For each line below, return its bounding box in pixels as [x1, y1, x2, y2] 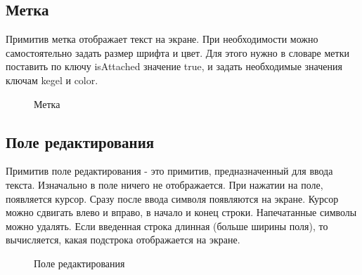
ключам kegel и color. [6, 72, 98, 87]
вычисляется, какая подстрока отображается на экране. [6, 232, 240, 247]
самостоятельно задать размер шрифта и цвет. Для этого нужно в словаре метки [6, 45, 349, 60]
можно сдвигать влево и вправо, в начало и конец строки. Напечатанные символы [6, 205, 357, 220]
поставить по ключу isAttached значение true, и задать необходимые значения [6, 59, 342, 74]
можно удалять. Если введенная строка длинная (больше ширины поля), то [6, 218, 328, 233]
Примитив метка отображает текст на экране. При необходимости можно [6, 32, 318, 46]
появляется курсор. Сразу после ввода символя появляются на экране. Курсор [6, 191, 339, 206]
